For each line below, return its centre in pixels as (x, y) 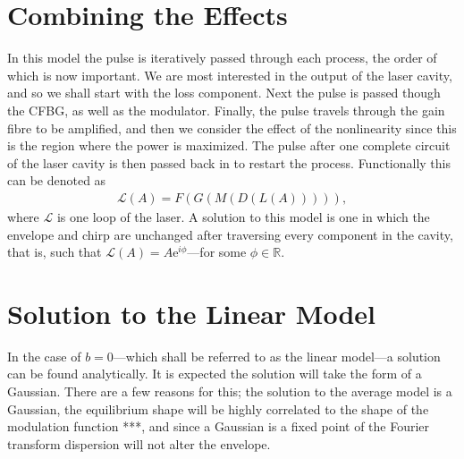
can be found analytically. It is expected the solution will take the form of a (215, 374)
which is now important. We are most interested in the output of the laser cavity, (230, 75)
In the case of (44, 356)
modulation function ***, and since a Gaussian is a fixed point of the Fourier (219, 426)
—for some (217, 252)
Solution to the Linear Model (191, 313)
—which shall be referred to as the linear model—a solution (277, 356)
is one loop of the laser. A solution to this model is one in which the (243, 216)
